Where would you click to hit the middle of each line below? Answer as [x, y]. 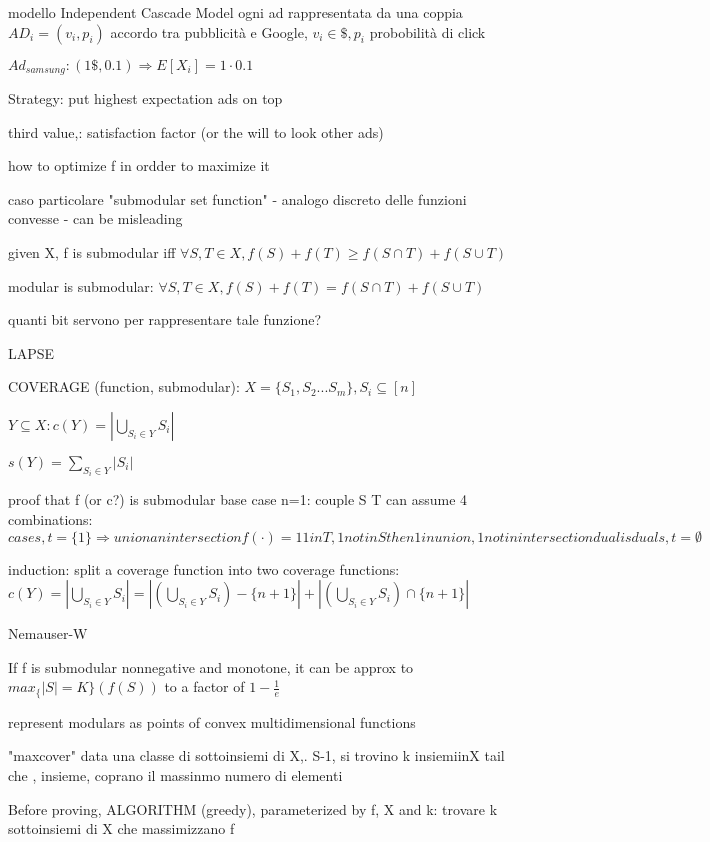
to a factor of [204, 686]
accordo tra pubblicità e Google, [209, 31]
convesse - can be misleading [95, 218]
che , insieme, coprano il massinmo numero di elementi [175, 775]
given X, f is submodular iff [92, 252]
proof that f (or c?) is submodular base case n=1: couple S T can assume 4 [238, 499]
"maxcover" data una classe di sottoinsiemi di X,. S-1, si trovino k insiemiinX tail [256, 755]
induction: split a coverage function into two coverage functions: [204, 568]
